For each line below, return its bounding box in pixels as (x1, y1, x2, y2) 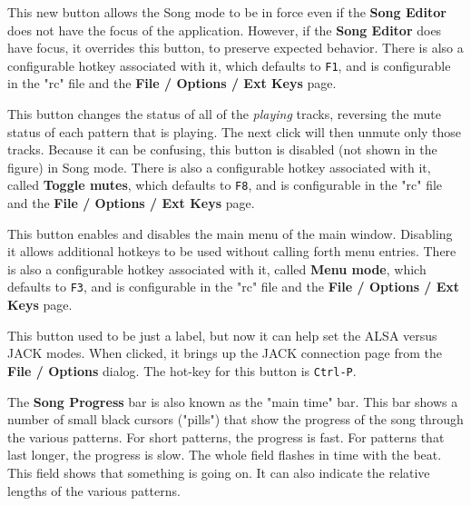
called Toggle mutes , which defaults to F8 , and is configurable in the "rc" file (7, 175, 443, 194)
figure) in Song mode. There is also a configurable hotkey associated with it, (7, 157, 431, 176)
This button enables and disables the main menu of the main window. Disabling (7, 223, 453, 243)
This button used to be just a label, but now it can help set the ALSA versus (7, 325, 437, 344)
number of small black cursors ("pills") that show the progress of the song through (7, 410, 464, 429)
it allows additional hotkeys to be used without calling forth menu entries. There (7, 242, 456, 261)
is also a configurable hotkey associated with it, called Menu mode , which (7, 259, 427, 278)
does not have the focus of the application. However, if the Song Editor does (7, 20, 442, 39)
